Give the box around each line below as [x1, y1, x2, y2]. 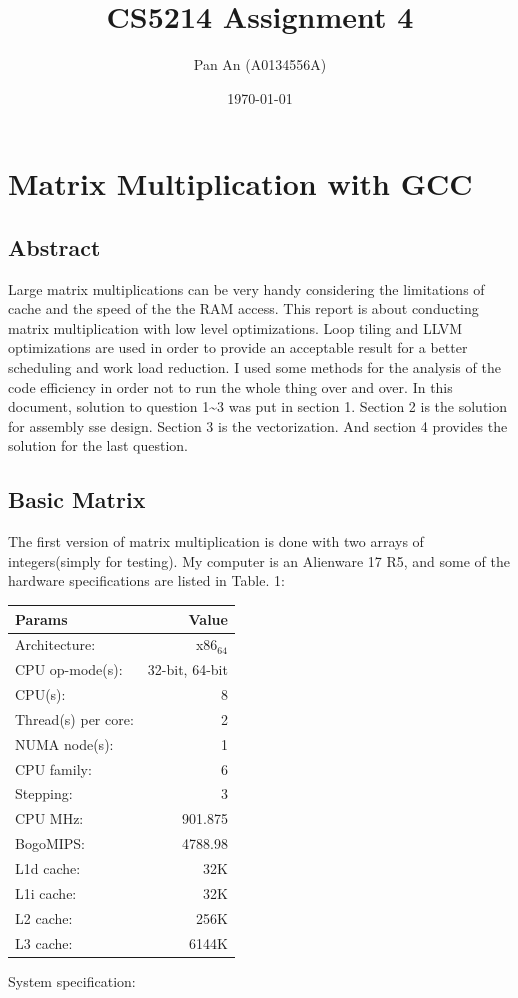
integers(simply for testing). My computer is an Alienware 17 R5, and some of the [8, 550, 510, 571]
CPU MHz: [15, 808, 84, 829]
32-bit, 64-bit [147, 659, 228, 680]
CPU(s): [15, 684, 66, 705]
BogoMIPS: [15, 833, 86, 854]
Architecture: [15, 634, 96, 655]
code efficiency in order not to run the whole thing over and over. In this [8, 376, 453, 397]
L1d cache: [15, 857, 81, 878]
